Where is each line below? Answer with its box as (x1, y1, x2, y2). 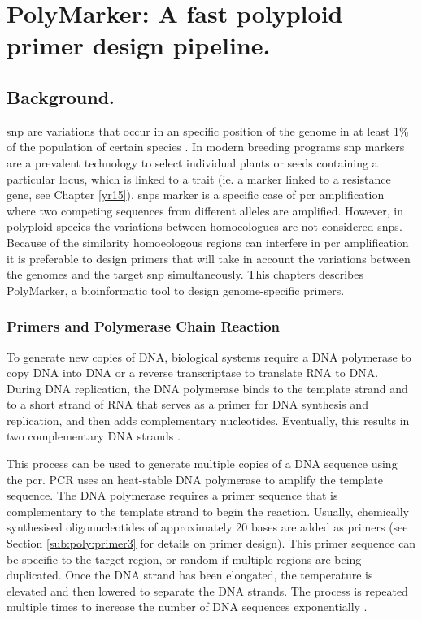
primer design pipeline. (7, 28, 271, 62)
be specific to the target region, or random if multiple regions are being (7, 550, 362, 567)
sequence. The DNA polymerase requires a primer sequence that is (7, 487, 338, 504)
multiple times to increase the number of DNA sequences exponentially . (7, 598, 368, 615)
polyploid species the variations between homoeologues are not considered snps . (7, 218, 402, 235)
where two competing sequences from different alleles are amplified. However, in (7, 202, 404, 219)
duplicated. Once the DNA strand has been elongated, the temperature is (7, 566, 373, 583)
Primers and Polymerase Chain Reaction (7, 316, 281, 336)
